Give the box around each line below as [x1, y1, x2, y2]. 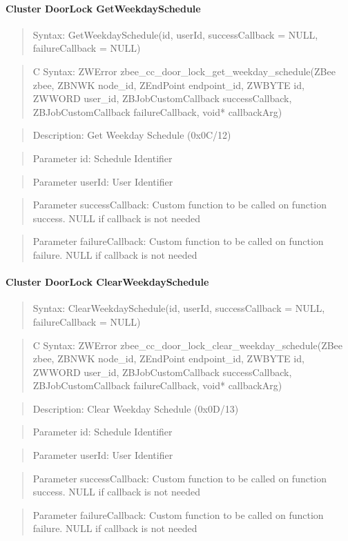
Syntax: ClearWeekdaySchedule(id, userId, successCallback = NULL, [32, 301, 325, 315]
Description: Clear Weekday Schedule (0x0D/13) [32, 401, 239, 415]
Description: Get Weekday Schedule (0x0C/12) [32, 128, 231, 142]
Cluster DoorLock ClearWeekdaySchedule [6, 275, 209, 289]
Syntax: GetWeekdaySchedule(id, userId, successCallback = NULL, [32, 27, 318, 41]
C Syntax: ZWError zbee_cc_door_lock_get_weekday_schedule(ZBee [32, 63, 336, 78]
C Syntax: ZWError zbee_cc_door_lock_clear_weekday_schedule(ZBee [32, 337, 343, 352]
